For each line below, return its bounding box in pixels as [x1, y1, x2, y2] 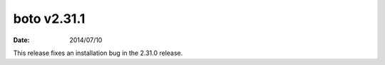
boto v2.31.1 [13, 11, 86, 26]
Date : [13, 36, 30, 44]
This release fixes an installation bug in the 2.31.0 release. [13, 49, 183, 57]
